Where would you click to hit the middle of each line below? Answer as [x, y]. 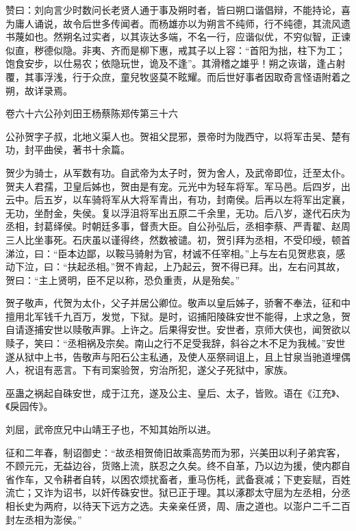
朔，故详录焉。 [39, 90]
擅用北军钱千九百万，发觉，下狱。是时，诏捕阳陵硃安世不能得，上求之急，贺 [178, 316]
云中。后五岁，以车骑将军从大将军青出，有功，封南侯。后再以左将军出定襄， [178, 199]
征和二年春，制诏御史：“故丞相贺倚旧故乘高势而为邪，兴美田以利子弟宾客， [176, 452]
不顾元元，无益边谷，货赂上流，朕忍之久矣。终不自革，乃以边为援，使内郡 [173, 466]
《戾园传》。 [29, 406]
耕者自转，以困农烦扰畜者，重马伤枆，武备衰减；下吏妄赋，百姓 [206, 479]
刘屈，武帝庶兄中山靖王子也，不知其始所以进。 [111, 429]
